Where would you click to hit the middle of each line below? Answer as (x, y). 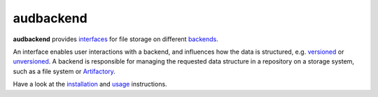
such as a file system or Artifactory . (64, 71)
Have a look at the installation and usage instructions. (90, 84)
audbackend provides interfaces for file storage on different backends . (115, 39)
